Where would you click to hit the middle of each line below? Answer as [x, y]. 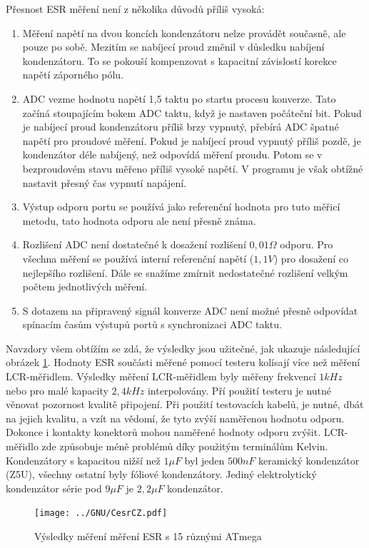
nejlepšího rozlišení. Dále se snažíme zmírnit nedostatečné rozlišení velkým [185, 272]
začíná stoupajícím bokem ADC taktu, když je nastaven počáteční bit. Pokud [192, 112]
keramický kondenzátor [309, 460]
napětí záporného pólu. [73, 75]
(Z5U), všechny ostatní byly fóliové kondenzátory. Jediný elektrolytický [161, 474]
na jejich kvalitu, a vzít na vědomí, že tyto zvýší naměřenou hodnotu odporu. [175, 418]
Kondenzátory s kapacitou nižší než [83, 460]
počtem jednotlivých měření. [85, 286]
